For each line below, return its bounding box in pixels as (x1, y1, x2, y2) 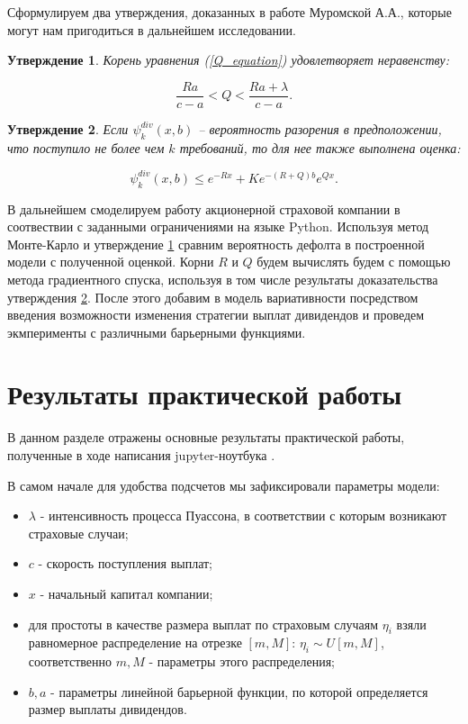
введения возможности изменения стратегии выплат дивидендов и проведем (7, 305, 425, 324)
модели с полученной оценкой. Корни (7, 252, 214, 271)
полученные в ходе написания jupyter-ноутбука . (7, 446, 275, 464)
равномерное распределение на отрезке (28, 633, 242, 652)
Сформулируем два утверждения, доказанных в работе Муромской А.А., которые (7, 3, 452, 21)
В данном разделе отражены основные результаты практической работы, (7, 428, 405, 447)
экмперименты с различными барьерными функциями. (7, 322, 306, 341)
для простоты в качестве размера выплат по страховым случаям (28, 614, 379, 633)
